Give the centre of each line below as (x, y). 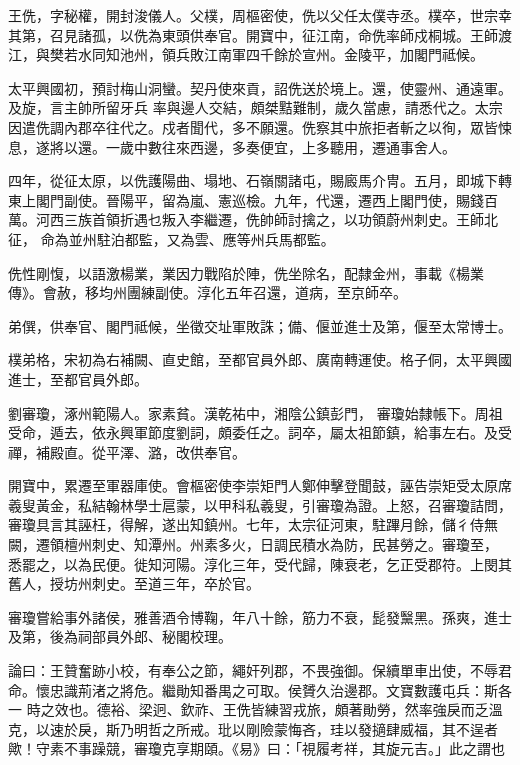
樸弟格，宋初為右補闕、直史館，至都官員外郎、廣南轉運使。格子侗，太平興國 (260, 359)
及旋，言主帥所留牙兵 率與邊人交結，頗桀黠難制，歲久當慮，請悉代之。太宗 (255, 107)
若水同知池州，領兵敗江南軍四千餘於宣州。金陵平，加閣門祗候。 (273, 54)
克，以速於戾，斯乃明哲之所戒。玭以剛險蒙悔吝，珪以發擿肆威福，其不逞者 (253, 728)
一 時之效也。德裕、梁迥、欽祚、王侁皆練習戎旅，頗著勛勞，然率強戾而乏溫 (255, 709)
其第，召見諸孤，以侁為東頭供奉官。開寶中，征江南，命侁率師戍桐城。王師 (253, 34)
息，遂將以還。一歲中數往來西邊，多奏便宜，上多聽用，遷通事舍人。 (232, 146)
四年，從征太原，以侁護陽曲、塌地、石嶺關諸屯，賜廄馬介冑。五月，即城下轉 (260, 180)
